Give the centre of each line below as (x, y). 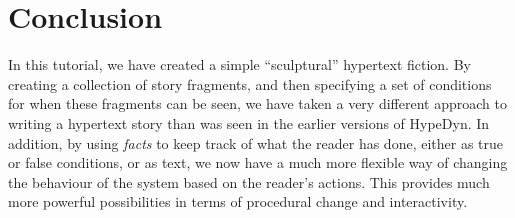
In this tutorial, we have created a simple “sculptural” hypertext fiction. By (239, 64)
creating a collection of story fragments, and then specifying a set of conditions (250, 83)
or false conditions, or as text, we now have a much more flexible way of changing (258, 162)
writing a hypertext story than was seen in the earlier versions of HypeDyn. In (249, 122)
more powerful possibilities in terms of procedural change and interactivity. (238, 201)
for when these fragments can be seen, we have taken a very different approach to (257, 103)
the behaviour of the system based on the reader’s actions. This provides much (249, 181)
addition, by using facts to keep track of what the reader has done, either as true (255, 142)
